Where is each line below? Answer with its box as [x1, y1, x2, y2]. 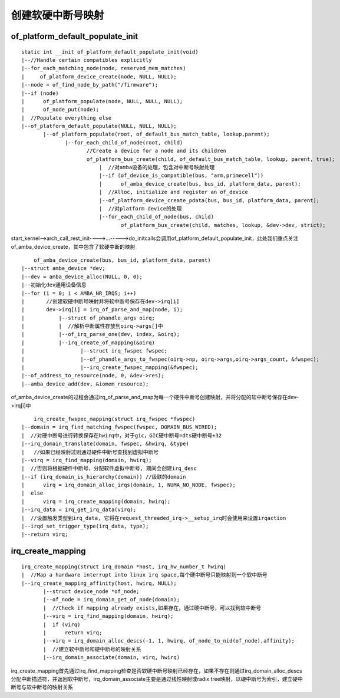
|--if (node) [21, 90, 59, 97]
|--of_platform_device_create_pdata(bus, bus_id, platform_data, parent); [98, 197, 320, 203]
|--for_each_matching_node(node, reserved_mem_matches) [21, 65, 186, 72]
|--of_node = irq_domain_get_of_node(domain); [43, 596, 180, 603]
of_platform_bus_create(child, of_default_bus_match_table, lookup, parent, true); [86, 156, 335, 162]
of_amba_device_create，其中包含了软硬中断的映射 [11, 243, 136, 250]
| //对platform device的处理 [98, 205, 182, 212]
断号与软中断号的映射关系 [11, 684, 73, 691]
